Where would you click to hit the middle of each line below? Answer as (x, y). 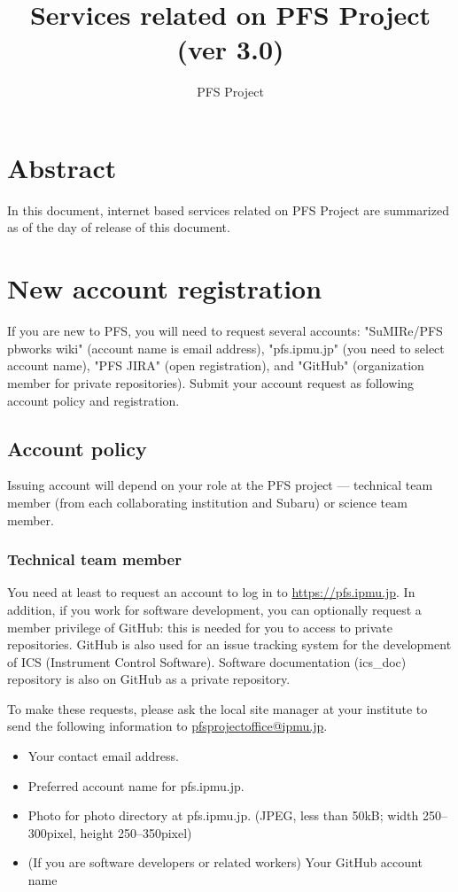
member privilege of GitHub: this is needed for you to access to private (200, 627)
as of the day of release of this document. (119, 227)
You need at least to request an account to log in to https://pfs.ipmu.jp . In (211, 592)
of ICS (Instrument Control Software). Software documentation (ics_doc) (207, 661)
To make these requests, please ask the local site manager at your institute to (217, 708)
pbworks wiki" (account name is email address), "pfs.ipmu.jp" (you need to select (226, 348)
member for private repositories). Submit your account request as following (211, 382)
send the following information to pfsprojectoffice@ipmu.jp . (167, 726)
